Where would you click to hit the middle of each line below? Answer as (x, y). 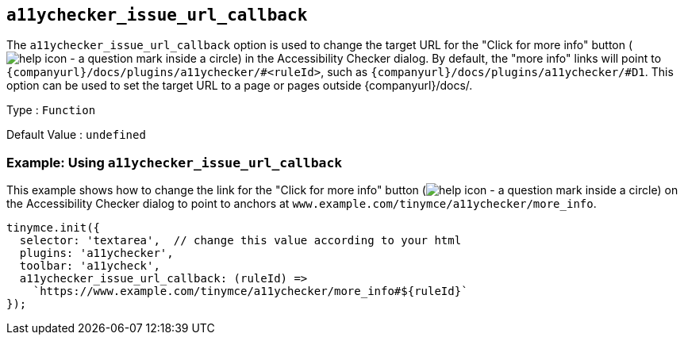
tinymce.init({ (54, 228)
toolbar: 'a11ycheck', (90, 266)
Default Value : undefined (76, 135)
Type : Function (51, 110)
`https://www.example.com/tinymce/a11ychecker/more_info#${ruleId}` (250, 291)
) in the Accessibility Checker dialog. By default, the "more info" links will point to (450, 59)
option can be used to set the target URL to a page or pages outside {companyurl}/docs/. (240, 86)
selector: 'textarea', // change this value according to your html (240, 241)
